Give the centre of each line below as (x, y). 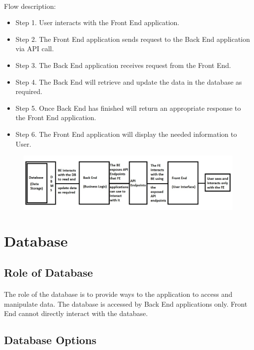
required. (29, 91)
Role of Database (48, 272)
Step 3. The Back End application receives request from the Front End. (123, 65)
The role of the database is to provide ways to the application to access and (118, 294)
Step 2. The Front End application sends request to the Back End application (133, 39)
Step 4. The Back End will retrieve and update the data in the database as (129, 81)
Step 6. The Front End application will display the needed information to (126, 134)
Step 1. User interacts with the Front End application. (97, 22)
